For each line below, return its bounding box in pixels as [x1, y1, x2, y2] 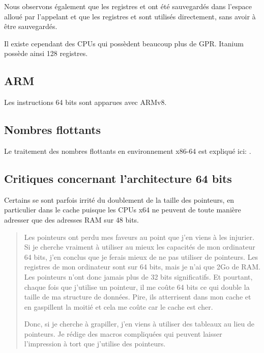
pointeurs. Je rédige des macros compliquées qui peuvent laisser [24, 328, 222, 339]
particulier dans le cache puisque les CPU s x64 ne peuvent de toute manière [4, 204, 241, 215]
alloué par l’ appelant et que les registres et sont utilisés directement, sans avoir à [4, 11, 256, 21]
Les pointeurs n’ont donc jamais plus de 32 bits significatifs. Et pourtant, [24, 271, 253, 282]
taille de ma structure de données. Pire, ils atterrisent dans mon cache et [24, 291, 251, 302]
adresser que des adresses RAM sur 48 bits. [4, 214, 139, 225]
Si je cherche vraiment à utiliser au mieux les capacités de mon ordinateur [24, 241, 255, 252]
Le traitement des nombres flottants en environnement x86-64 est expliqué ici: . [4, 145, 251, 156]
